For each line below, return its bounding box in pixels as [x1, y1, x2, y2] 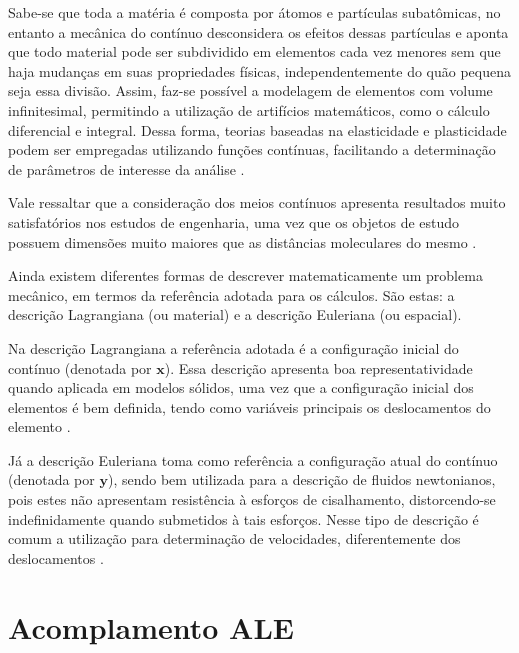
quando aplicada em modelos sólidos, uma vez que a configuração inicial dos [8, 377, 474, 398]
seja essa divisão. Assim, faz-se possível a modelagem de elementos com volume [8, 80, 493, 101]
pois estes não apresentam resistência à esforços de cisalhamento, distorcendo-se [8, 489, 496, 510]
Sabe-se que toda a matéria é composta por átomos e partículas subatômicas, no [8, 2, 501, 22]
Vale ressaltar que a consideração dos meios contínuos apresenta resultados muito [8, 192, 506, 213]
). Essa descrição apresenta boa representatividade [164, 357, 473, 378]
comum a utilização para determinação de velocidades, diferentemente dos [8, 528, 461, 549]
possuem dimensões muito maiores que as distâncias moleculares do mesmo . [8, 231, 477, 252]
